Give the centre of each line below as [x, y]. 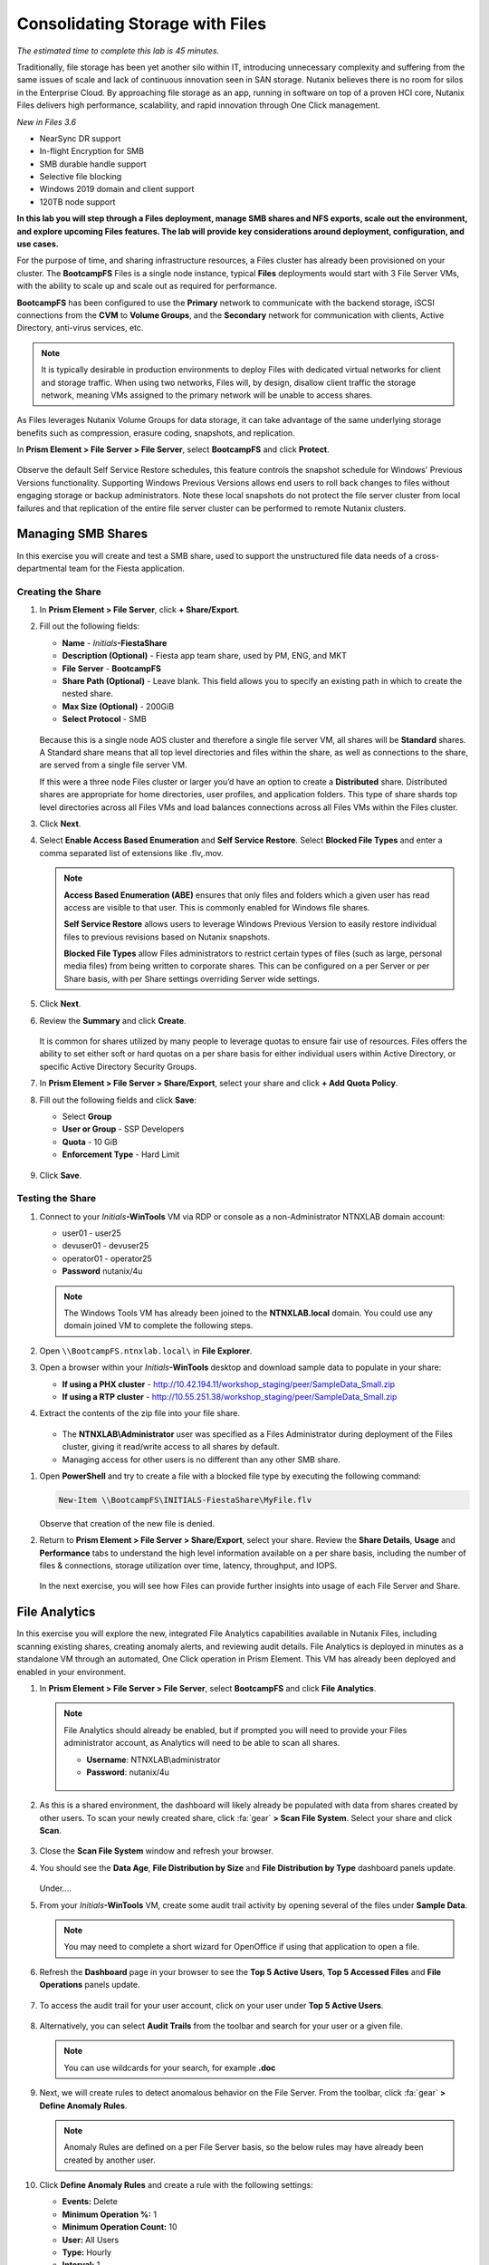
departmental [42, 568]
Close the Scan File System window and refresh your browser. [156, 1851]
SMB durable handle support [93, 164]
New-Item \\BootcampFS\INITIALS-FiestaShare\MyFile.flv [185, 1500]
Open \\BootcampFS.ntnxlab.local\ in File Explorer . [146, 1351]
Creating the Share [59, 592]
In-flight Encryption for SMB [92, 151]
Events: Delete [90, 2202]
